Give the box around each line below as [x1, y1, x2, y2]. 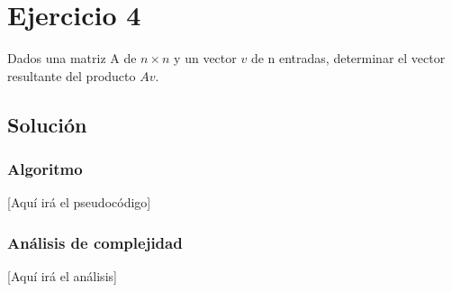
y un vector [174, 49, 237, 68]
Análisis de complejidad [7, 231, 183, 253]
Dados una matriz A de [7, 49, 137, 68]
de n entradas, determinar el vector [250, 49, 446, 68]
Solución [7, 110, 87, 138]
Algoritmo [7, 158, 83, 180]
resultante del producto [7, 66, 136, 85]
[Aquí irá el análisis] [7, 267, 117, 286]
